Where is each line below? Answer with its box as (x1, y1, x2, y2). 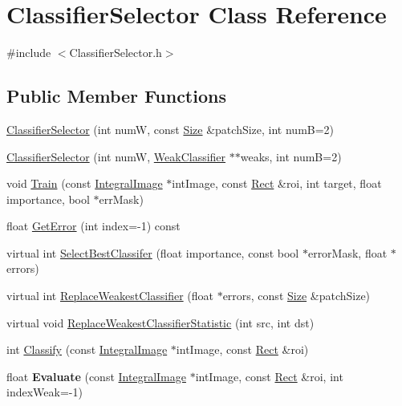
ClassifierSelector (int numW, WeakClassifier (6, 148, 226, 164)
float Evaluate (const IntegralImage (6, 367, 186, 384)
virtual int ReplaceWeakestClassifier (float (6, 287, 213, 304)
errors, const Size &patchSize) (222, 287, 371, 304)
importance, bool (6, 190, 90, 207)
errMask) (99, 190, 144, 207)
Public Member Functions (6, 83, 226, 108)
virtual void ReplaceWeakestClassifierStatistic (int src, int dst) (6, 314, 315, 331)
